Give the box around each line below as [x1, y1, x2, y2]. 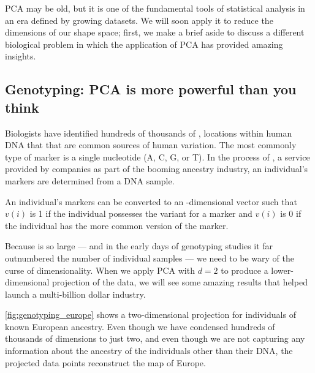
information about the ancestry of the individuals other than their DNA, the [5, 344, 293, 357]
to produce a [221, 263, 268, 276]
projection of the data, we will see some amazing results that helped [52, 276, 308, 288]
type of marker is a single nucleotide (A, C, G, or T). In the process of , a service [5, 150, 310, 163]
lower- [271, 263, 294, 276]
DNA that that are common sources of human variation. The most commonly [5, 138, 297, 151]
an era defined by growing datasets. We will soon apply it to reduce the [5, 13, 273, 26]
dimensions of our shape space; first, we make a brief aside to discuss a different [5, 26, 305, 39]
